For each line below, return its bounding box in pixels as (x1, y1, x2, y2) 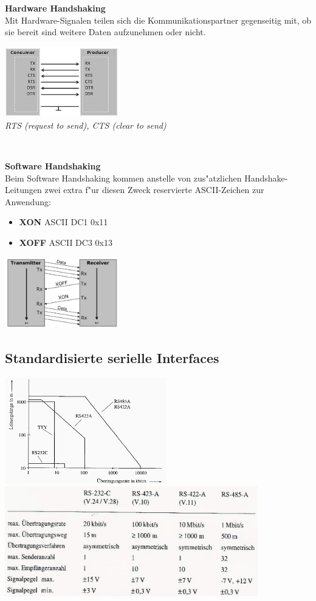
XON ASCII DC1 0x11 (19, 216, 108, 228)
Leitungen (5, 183, 42, 196)
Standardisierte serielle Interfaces (5, 348, 219, 367)
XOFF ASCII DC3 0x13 (19, 236, 112, 248)
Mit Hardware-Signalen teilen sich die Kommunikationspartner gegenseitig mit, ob (5, 13, 312, 26)
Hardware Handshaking (5, 2, 106, 14)
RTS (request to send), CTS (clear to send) (5, 118, 167, 131)
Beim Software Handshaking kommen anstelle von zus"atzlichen (5, 171, 242, 184)
